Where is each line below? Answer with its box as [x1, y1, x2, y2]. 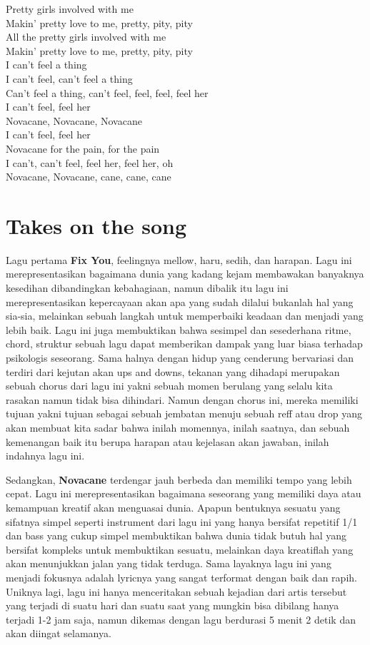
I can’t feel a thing [6, 57, 87, 72]
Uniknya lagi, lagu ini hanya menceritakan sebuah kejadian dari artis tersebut [6, 584, 347, 599]
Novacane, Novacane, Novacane [6, 113, 142, 128]
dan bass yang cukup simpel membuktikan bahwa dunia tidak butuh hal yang [6, 528, 347, 543]
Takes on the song [6, 210, 187, 240]
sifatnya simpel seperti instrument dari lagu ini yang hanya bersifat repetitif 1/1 [6, 514, 358, 529]
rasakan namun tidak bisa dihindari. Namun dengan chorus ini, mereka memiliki [6, 392, 359, 407]
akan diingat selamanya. [6, 626, 111, 641]
